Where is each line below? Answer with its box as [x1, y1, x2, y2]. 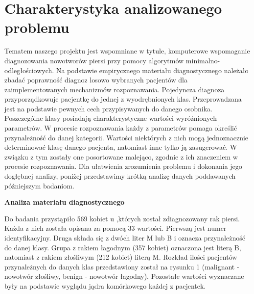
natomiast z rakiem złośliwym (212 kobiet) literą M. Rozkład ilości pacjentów [4, 252, 237, 262]
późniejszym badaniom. [4, 180, 74, 190]
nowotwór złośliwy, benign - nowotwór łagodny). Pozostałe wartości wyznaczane [4, 271, 244, 281]
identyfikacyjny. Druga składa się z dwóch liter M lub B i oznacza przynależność [4, 233, 245, 242]
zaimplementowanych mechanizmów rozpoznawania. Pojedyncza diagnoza [4, 84, 225, 94]
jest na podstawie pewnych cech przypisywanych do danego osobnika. [4, 103, 213, 113]
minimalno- [185, 55, 220, 65]
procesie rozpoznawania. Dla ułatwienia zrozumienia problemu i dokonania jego [4, 161, 242, 171]
